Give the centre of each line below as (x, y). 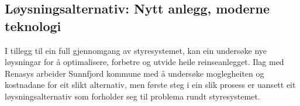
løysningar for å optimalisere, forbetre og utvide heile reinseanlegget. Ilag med (144, 62)
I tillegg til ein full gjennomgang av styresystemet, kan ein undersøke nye (136, 50)
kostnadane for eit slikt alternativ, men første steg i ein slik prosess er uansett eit (150, 85)
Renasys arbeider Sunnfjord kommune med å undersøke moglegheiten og (135, 73)
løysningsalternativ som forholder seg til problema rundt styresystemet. (132, 96)
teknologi (33, 25)
